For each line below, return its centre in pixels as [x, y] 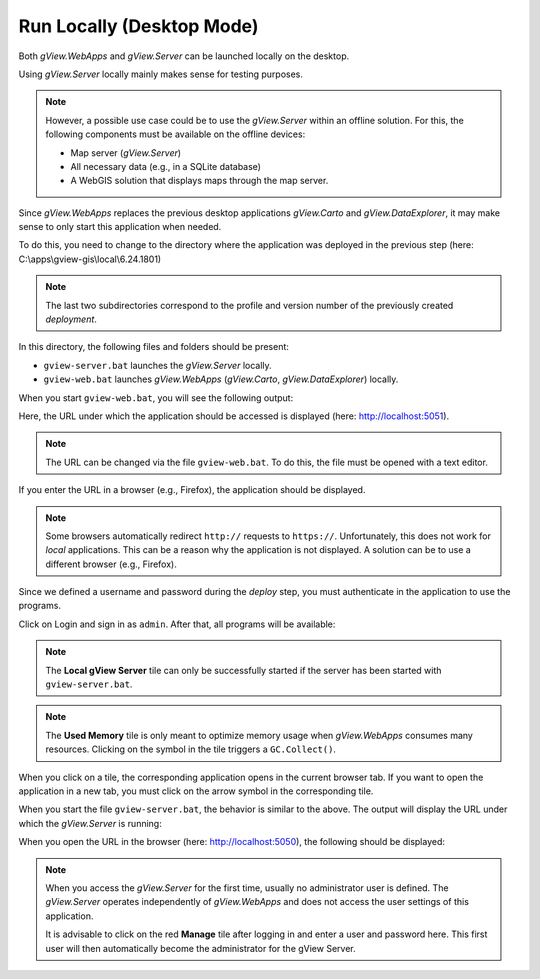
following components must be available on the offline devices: [175, 134]
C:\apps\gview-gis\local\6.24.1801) [90, 259]
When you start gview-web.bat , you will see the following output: [156, 397]
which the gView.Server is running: [90, 823]
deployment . [71, 319]
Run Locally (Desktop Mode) [138, 26]
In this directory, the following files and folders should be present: [154, 347]
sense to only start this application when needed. [120, 227]
